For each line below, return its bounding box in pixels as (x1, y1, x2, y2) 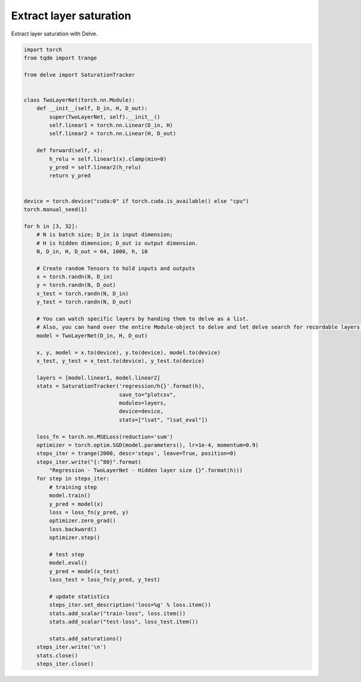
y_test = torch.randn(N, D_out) (36, 298, 132, 306)
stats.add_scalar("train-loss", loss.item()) (49, 610, 186, 616)
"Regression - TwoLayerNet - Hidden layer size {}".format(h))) (49, 467, 243, 474)
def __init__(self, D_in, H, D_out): (36, 105, 148, 112)
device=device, (119, 408, 164, 415)
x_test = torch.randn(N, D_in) (36, 290, 129, 297)
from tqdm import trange (23, 54, 97, 61)
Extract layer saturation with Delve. (11, 30, 98, 37)
